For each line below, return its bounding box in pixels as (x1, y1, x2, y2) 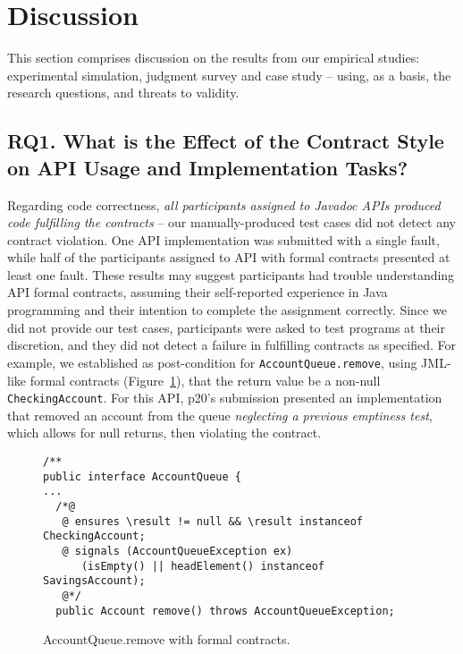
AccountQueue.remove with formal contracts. (43, 630, 290, 649)
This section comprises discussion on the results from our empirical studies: (7, 48, 420, 67)
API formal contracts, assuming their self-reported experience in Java (7, 283, 388, 302)
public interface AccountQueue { (43, 470, 241, 483)
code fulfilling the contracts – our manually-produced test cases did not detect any (7, 213, 456, 232)
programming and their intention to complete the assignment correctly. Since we (7, 301, 447, 319)
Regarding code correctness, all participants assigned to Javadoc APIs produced (7, 195, 441, 214)
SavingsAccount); (43, 574, 146, 588)
